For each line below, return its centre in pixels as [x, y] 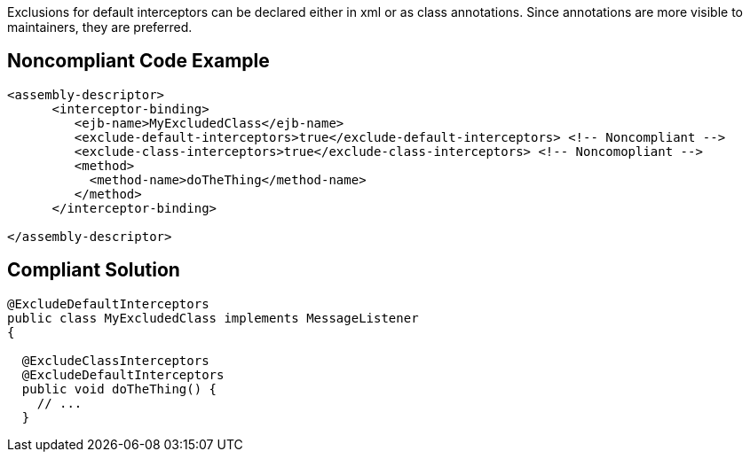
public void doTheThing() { [119, 389]
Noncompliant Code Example [138, 61]
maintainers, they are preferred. [100, 27]
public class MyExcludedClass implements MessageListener [213, 318]
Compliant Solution [94, 270]
